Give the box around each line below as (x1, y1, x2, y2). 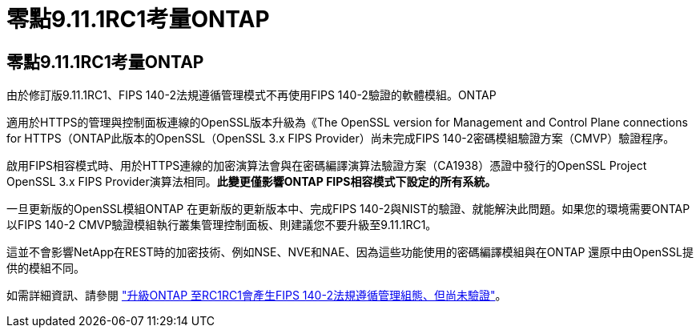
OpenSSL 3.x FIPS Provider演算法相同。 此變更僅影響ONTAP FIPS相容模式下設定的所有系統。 (6, 175, 497, 189)
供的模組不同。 (6, 261, 85, 276)
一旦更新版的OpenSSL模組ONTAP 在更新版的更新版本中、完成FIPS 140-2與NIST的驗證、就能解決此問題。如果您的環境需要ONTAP (6, 202, 690, 216)
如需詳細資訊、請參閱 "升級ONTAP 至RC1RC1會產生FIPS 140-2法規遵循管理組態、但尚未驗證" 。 (6, 288, 507, 303)
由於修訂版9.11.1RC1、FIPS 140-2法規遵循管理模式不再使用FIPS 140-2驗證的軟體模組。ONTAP (6, 88, 497, 103)
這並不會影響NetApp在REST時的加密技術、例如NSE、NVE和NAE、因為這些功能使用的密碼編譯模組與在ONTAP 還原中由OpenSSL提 (6, 245, 694, 260)
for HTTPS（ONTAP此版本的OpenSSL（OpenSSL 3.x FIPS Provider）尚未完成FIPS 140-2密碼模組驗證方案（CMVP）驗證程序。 (6, 131, 675, 146)
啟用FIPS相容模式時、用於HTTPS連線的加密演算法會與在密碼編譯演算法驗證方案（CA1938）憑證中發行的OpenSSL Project (6, 159, 647, 173)
